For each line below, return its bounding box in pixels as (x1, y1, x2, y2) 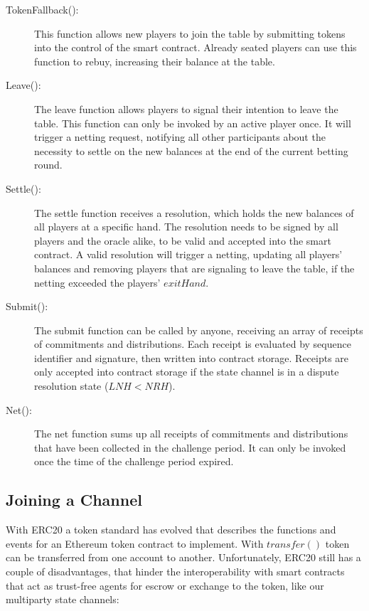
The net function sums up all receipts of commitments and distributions (34, 426, 348, 441)
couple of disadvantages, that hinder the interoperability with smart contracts (6, 564, 345, 579)
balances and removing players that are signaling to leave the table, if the (34, 260, 355, 275)
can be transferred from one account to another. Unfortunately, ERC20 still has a (6, 550, 361, 565)
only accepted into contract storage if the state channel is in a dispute (34, 364, 339, 379)
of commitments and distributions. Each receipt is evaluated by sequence (34, 336, 351, 351)
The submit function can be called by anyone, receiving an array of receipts (34, 322, 363, 337)
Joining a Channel (6, 489, 142, 511)
